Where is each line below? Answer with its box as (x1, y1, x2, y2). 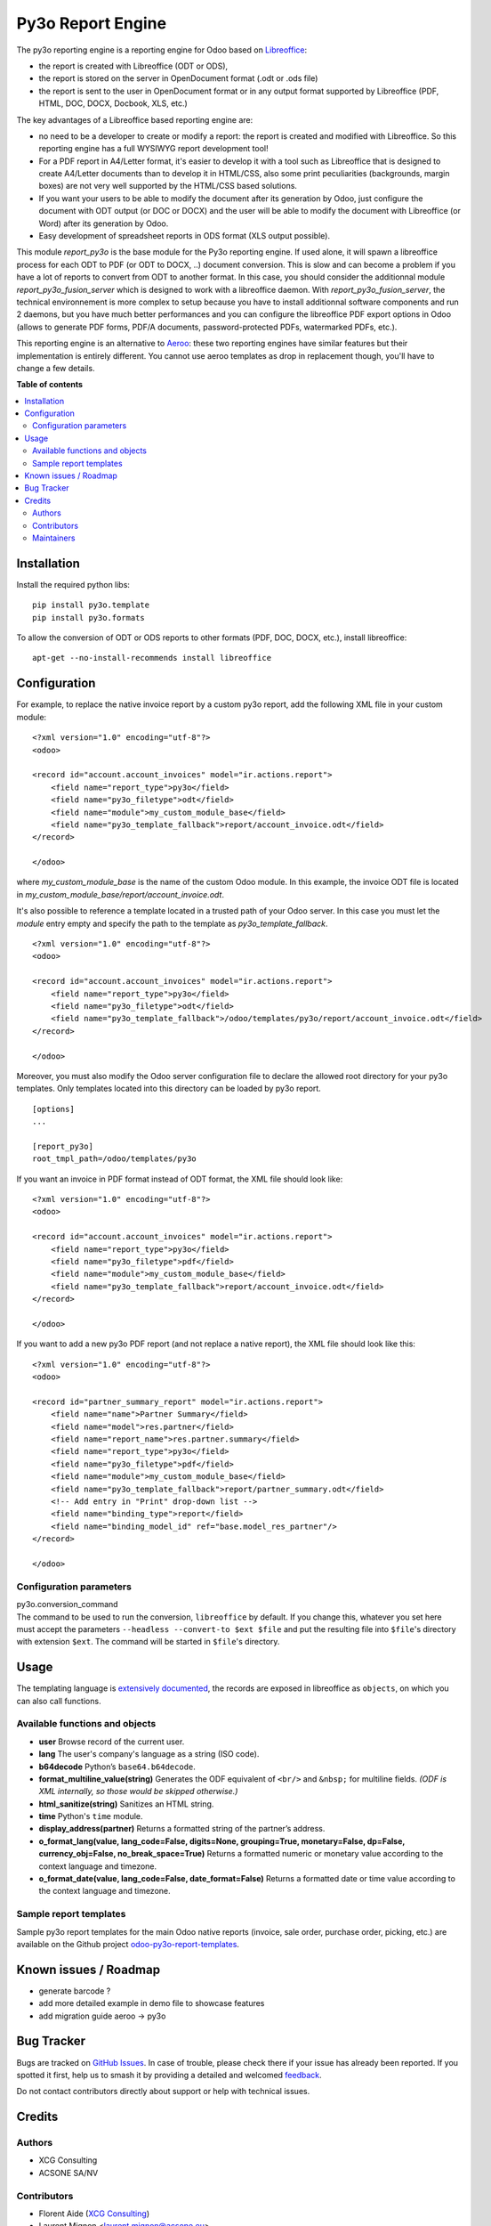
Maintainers (32, 532, 76, 543)
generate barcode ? (38, 1986, 111, 1996)
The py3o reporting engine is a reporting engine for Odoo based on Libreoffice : (16, 45, 307, 55)
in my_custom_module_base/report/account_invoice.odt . (16, 889, 224, 899)
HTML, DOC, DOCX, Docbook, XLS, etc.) (38, 98, 189, 109)
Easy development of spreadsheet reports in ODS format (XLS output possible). (38, 231, 331, 241)
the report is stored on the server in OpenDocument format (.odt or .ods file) (38, 73, 318, 84)
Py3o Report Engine (16, 13, 167, 33)
